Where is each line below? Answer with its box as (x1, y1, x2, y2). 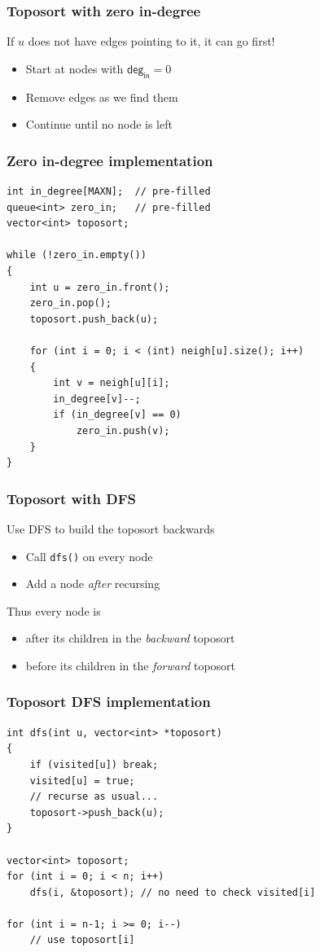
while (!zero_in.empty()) (7, 249, 147, 261)
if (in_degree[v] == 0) (53, 409, 182, 421)
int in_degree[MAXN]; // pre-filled (7, 186, 211, 198)
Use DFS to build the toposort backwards (7, 520, 215, 537)
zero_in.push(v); (76, 424, 170, 437)
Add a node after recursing (25, 575, 160, 592)
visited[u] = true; (29, 774, 135, 787)
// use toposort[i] (29, 934, 135, 946)
